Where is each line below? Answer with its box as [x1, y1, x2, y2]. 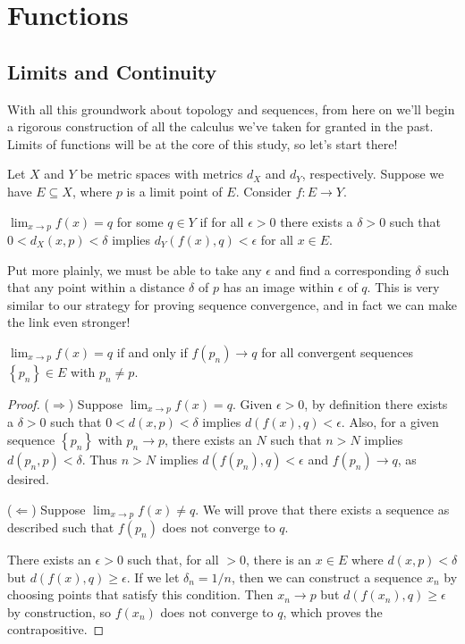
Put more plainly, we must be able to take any [7, 260, 262, 279]
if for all [199, 212, 244, 230]
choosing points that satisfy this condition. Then [7, 585, 274, 604]
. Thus [81, 450, 117, 469]
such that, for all [127, 550, 219, 569]
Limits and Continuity [7, 57, 217, 85]
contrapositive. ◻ [7, 620, 105, 639]
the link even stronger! [7, 313, 131, 331]
